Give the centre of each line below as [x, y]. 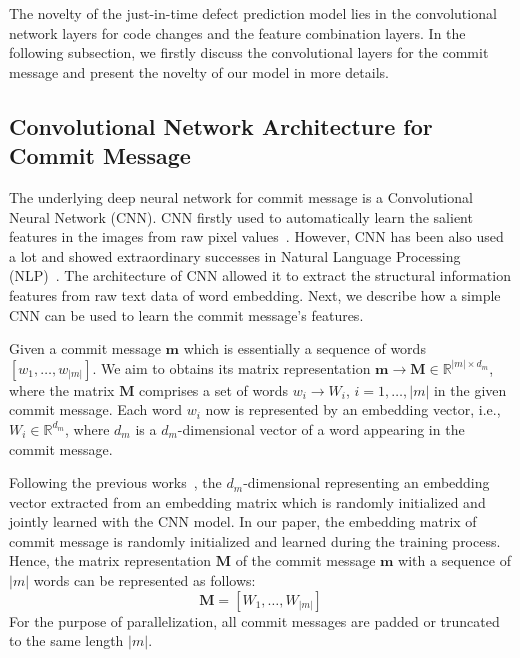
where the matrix [62, 389]
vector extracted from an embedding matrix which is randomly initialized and [247, 501]
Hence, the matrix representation [110, 560]
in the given [470, 389]
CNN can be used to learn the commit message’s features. [186, 314]
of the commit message [305, 560]
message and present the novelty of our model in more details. [199, 71]
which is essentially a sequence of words [304, 348]
